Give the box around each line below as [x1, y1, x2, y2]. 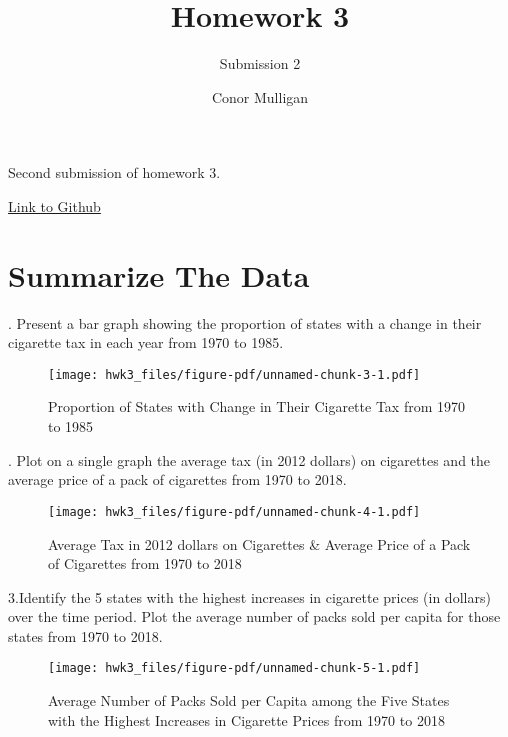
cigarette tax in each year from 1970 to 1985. [8, 332, 284, 353]
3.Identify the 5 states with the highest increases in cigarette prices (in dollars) [8, 586, 491, 607]
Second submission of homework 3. [8, 162, 221, 183]
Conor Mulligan [211, 86, 309, 107]
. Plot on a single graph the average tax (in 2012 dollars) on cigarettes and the [8, 449, 491, 470]
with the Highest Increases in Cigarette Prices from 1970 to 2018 [48, 709, 445, 730]
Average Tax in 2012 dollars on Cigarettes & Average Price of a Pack [48, 533, 471, 554]
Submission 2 [219, 53, 301, 74]
